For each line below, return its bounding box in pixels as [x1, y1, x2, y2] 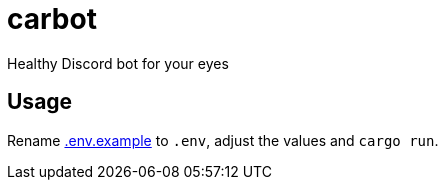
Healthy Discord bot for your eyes [7, 54, 229, 72]
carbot [7, 2, 97, 36]
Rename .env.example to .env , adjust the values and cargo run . [7, 131, 439, 149]
